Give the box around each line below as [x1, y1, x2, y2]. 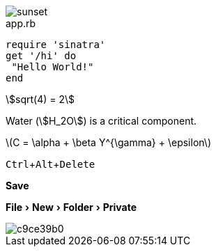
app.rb [6, 17, 36, 29]
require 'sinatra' [6, 39, 106, 50]
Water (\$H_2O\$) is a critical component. [6, 115, 197, 127]
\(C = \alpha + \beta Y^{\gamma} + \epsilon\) [6, 136, 211, 148]
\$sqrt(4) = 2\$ [6, 93, 75, 105]
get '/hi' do [6, 50, 77, 61]
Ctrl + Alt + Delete [6, 158, 95, 170]
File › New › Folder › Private [6, 201, 137, 213]
